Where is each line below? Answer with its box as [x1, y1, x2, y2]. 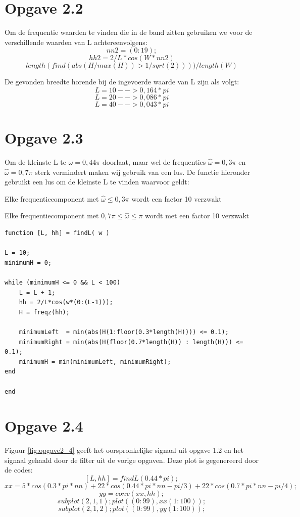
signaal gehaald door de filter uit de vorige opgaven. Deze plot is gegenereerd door [5, 454, 259, 465]
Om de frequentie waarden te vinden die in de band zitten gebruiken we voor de [5, 27, 253, 37]
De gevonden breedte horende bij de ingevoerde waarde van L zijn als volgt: [5, 76, 239, 87]
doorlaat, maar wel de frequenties [102, 157, 206, 167]
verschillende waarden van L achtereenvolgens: [5, 36, 147, 47]
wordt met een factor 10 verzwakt [145, 210, 249, 221]
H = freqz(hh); [19, 308, 70, 316]
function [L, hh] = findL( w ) [5, 229, 110, 237]
